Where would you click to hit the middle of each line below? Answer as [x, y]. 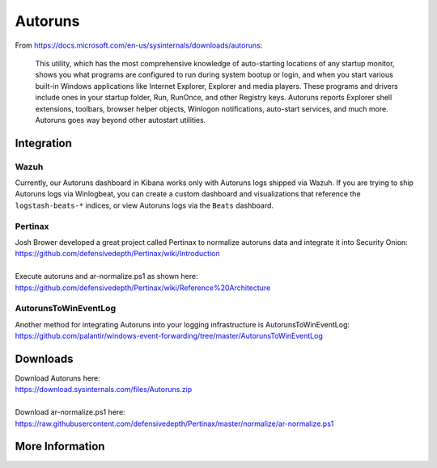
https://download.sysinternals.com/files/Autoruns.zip [104, 390]
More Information [60, 447]
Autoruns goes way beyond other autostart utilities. [121, 120]
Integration [44, 143]
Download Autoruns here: [57, 378]
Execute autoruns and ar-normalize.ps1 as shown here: [106, 276]
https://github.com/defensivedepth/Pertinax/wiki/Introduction [117, 254]
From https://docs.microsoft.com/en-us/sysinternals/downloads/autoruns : [139, 45]
